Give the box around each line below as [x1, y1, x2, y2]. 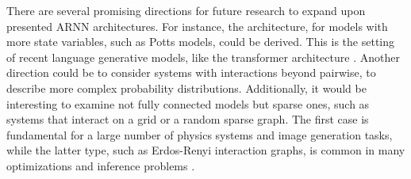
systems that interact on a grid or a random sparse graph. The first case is [6, 111, 369, 128]
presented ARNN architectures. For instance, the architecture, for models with [6, 17, 388, 34]
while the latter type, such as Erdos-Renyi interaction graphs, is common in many [6, 142, 405, 158]
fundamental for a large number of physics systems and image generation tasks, [6, 126, 393, 143]
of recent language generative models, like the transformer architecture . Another [6, 48, 400, 65]
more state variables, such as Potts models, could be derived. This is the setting [6, 33, 395, 50]
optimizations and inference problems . [6, 157, 195, 173]
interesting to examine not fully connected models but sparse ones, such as [6, 95, 370, 112]
